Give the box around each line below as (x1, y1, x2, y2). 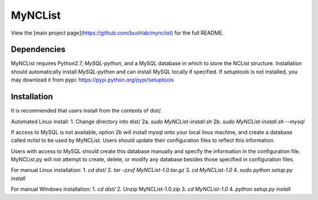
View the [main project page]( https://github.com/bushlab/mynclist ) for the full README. (11, 29, 224, 36)
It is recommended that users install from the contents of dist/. (11, 107, 162, 114)
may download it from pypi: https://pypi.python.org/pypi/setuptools (11, 76, 174, 83)
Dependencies (11, 45, 66, 55)
